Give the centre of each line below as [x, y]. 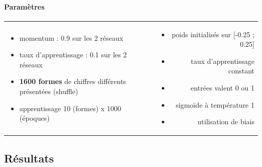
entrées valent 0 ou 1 [222, 87]
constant [241, 71]
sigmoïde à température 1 [215, 104]
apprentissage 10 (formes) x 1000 [70, 108]
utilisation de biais [226, 121]
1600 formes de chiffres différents [73, 81]
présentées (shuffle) [49, 91]
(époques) [35, 118]
